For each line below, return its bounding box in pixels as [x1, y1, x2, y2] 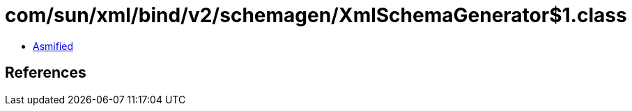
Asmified [33, 40, 74, 52]
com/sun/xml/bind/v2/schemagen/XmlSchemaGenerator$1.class [5, 3, 627, 27]
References [5, 64, 86, 82]
